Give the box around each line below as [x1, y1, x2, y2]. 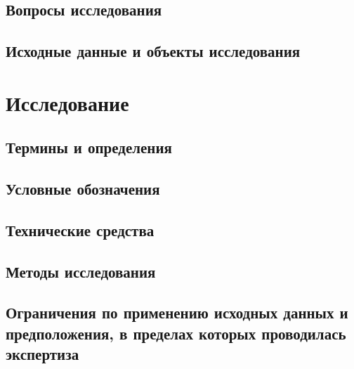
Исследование [6, 88, 129, 117]
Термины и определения [6, 136, 172, 158]
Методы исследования [6, 260, 156, 282]
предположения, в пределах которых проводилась [6, 322, 346, 344]
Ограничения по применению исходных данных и [6, 302, 348, 323]
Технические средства [6, 219, 155, 240]
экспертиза [6, 343, 79, 365]
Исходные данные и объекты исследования [6, 40, 301, 62]
